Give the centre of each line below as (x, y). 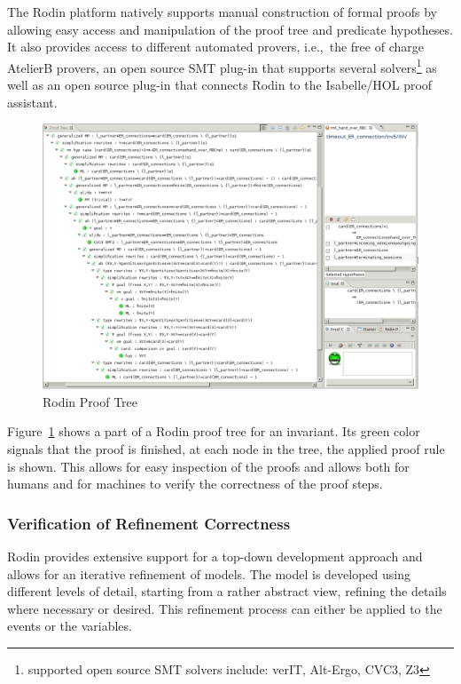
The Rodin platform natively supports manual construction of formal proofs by (222, 12)
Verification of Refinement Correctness (149, 523)
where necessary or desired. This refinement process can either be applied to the (225, 608)
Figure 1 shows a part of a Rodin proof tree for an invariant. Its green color (214, 431)
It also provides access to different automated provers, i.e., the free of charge (215, 47)
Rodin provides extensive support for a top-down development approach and (215, 556)
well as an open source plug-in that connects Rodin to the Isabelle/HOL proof (220, 85)
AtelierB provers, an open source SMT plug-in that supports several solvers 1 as (222, 66)
